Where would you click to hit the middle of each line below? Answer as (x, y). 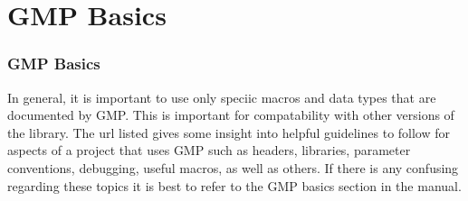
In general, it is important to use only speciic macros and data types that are (222, 97)
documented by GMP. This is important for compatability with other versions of (231, 115)
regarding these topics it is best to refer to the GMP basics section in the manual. (234, 185)
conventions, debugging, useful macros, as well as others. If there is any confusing (233, 167)
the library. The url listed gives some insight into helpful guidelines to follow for (229, 132)
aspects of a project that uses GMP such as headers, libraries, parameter (209, 150)
